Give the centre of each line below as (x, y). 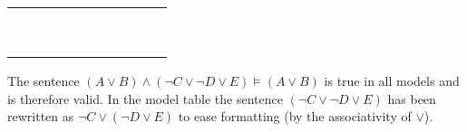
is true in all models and (392, 80)
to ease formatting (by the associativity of (295, 116)
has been (412, 98)
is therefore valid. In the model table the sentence (145, 98)
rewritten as (41, 116)
